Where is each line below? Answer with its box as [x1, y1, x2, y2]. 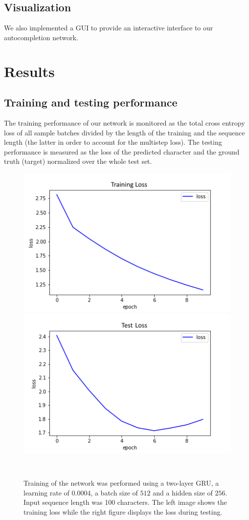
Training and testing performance [4, 95, 178, 110]
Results [4, 61, 55, 81]
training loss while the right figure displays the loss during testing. [23, 506, 223, 517]
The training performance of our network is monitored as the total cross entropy [4, 117, 245, 128]
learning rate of [23, 487, 69, 497]
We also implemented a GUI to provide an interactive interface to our [4, 23, 213, 33]
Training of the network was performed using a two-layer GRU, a [23, 478, 219, 488]
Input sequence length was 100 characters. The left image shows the [23, 497, 227, 507]
